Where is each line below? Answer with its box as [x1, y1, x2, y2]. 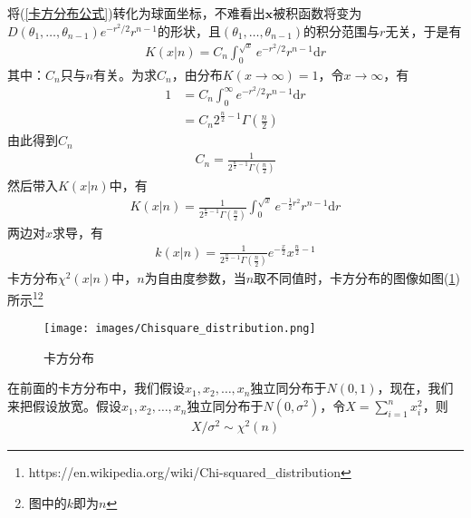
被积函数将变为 [273, 4, 362, 22]
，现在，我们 [377, 378, 454, 397]
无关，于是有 [385, 21, 462, 40]
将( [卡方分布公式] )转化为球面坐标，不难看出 [7, 4, 265, 22]
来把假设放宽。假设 [7, 396, 121, 415]
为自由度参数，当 [144, 269, 246, 288]
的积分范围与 [303, 21, 380, 40]
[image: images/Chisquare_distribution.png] [43, 322, 316, 336]
